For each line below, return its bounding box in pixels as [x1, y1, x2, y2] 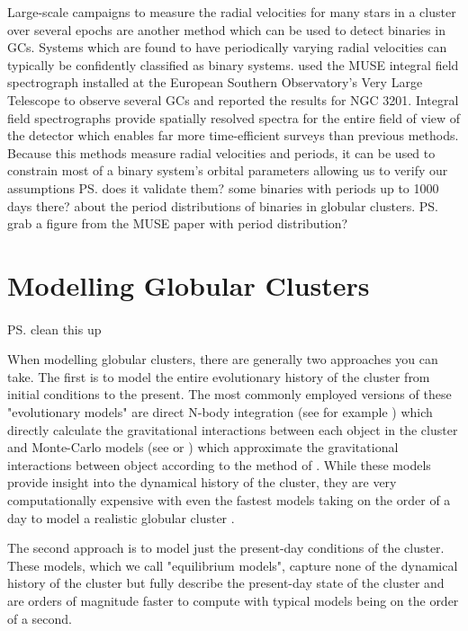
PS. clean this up [7, 319, 102, 338]
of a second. [7, 609, 73, 627]
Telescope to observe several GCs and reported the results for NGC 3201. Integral [7, 90, 459, 109]
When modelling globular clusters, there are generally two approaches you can [7, 350, 438, 369]
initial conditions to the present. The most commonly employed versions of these [7, 385, 452, 404]
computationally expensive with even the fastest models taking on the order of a [7, 491, 451, 510]
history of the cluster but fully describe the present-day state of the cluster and [7, 573, 445, 592]
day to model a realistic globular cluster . [7, 508, 235, 527]
